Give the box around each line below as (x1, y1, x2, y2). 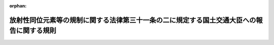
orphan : (9, 3, 27, 8)
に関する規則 (16, 26, 56, 35)
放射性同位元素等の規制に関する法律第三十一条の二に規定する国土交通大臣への (9, 15, 256, 24)
